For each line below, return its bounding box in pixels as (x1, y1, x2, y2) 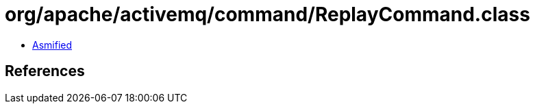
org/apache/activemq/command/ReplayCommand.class (5, 3, 530, 26)
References (5, 62, 85, 80)
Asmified (32, 38, 73, 51)
